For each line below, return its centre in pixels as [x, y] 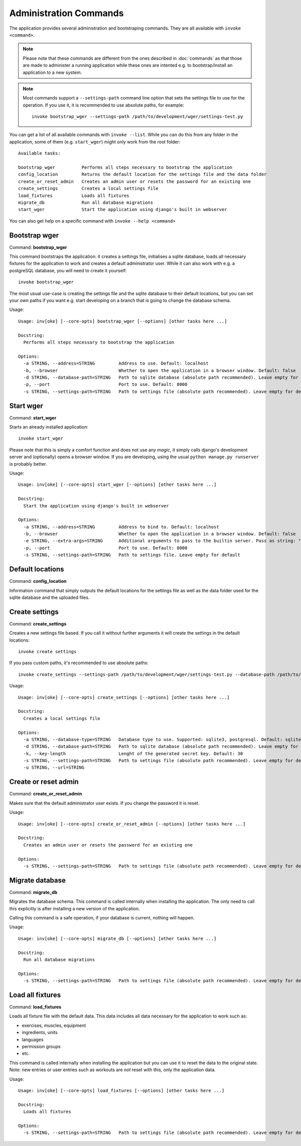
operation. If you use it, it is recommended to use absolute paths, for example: [103, 105]
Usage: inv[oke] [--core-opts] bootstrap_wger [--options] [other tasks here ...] [123, 321]
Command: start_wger [33, 418]
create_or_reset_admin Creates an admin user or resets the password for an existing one [134, 181]
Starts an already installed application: [49, 427]
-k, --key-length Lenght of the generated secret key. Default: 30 [133, 753]
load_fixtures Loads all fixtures [74, 195]
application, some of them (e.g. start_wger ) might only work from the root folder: [95, 142]
